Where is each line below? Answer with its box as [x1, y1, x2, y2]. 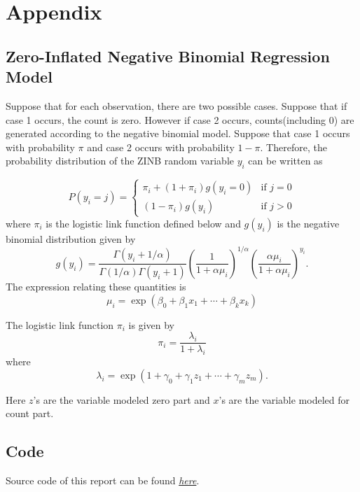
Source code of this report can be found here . [6, 473, 200, 488]
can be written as [248, 153, 323, 168]
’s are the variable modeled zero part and [33, 392, 210, 407]
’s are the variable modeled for [219, 392, 349, 407]
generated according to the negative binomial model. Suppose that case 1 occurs [6, 126, 350, 141]
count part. [6, 406, 54, 421]
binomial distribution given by [6, 231, 136, 246]
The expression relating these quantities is [6, 279, 186, 294]
